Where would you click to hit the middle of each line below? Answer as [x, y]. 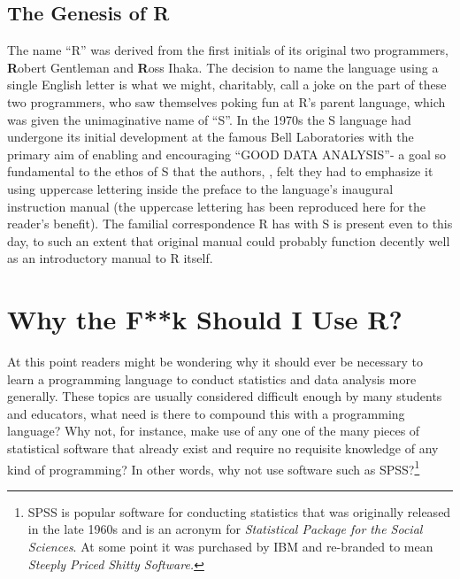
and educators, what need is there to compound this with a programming [206, 413]
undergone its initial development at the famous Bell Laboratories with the [211, 137]
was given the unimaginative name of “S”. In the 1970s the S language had [209, 119]
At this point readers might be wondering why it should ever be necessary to [215, 362]
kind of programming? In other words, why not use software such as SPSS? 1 [214, 467]
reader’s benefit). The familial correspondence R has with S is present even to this [230, 224]
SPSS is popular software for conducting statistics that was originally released [239, 511]
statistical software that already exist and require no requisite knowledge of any [223, 448]
